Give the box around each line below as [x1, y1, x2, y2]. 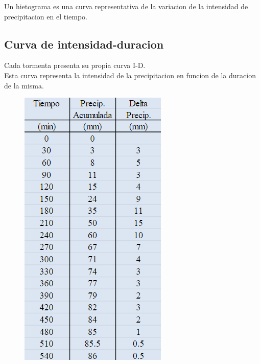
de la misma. [4, 80, 44, 90]
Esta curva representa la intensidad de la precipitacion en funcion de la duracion [4, 70, 256, 80]
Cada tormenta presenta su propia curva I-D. [4, 60, 146, 71]
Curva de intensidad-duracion [4, 36, 164, 52]
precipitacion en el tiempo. [4, 11, 87, 21]
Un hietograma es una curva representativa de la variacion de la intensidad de [4, 1, 248, 11]
